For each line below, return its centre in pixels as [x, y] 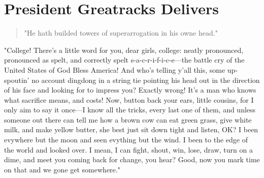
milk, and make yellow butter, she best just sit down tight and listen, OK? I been [131, 129]
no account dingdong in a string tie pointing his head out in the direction [146, 80]
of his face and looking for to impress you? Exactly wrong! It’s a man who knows [130, 90]
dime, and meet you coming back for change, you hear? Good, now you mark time [132, 159]
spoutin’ [17, 80]
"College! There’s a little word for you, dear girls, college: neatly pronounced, [124, 50]
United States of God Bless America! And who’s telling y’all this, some [115, 69]
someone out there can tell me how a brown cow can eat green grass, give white [128, 119]
